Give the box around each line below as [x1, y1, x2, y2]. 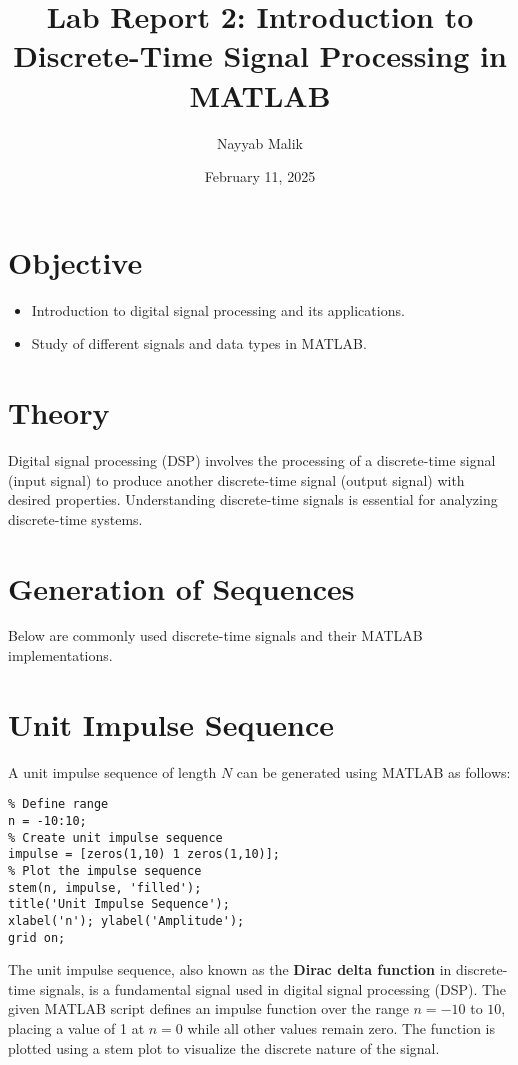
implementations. [8, 645, 113, 666]
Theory [8, 392, 110, 432]
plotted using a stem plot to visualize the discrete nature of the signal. [8, 1037, 440, 1058]
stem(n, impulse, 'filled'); [8, 880, 202, 895]
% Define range [8, 797, 109, 812]
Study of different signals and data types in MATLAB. [31, 333, 367, 354]
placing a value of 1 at [8, 1018, 145, 1039]
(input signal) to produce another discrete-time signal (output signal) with [8, 469, 465, 490]
